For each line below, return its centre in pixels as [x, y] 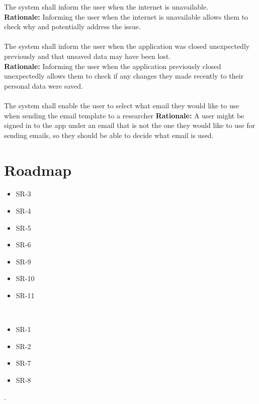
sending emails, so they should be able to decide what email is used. [109, 135]
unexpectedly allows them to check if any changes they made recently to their [124, 76]
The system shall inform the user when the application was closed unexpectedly [127, 46]
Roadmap [38, 170]
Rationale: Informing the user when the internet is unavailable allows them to [126, 16]
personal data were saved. [44, 85]
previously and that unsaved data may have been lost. [88, 56]
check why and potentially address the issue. [72, 26]
